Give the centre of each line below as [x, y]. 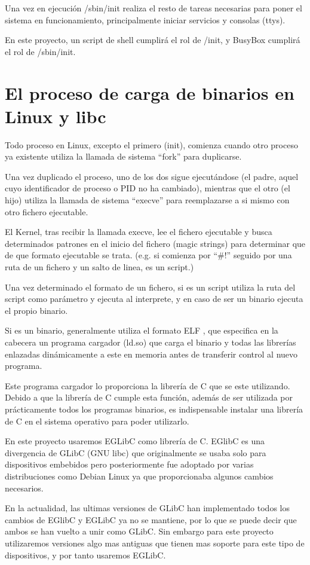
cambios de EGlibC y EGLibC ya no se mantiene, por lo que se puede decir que [151, 519]
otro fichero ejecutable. [47, 211]
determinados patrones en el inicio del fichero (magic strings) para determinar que [155, 243]
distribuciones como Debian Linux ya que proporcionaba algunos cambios [139, 476]
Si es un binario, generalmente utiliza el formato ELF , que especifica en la [142, 330]
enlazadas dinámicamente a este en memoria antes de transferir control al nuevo [151, 354]
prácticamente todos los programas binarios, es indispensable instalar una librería [154, 409]
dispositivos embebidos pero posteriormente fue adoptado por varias [129, 464]
